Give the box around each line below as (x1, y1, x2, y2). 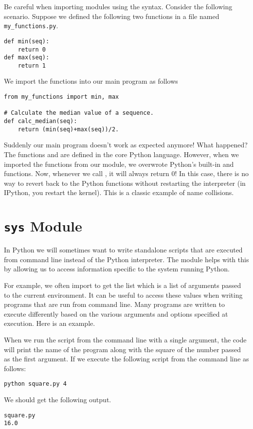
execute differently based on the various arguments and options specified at (4, 308, 228, 319)
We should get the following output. (4, 394, 111, 404)
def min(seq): (4, 37, 50, 45)
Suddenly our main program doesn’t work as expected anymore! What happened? (4, 140, 248, 150)
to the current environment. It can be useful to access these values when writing (4, 289, 243, 300)
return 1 (18, 62, 46, 69)
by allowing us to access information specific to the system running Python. (4, 264, 230, 274)
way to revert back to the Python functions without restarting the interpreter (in (4, 178, 246, 188)
